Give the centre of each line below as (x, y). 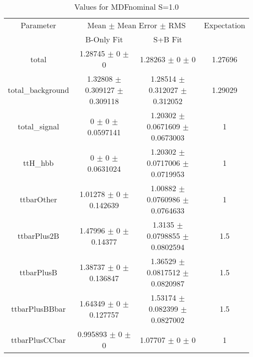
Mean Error (137, 25)
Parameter (38, 25)
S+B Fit (168, 39)
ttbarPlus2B (38, 236)
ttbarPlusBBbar (38, 309)
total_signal (38, 126)
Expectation (225, 25)
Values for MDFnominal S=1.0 (126, 7)
